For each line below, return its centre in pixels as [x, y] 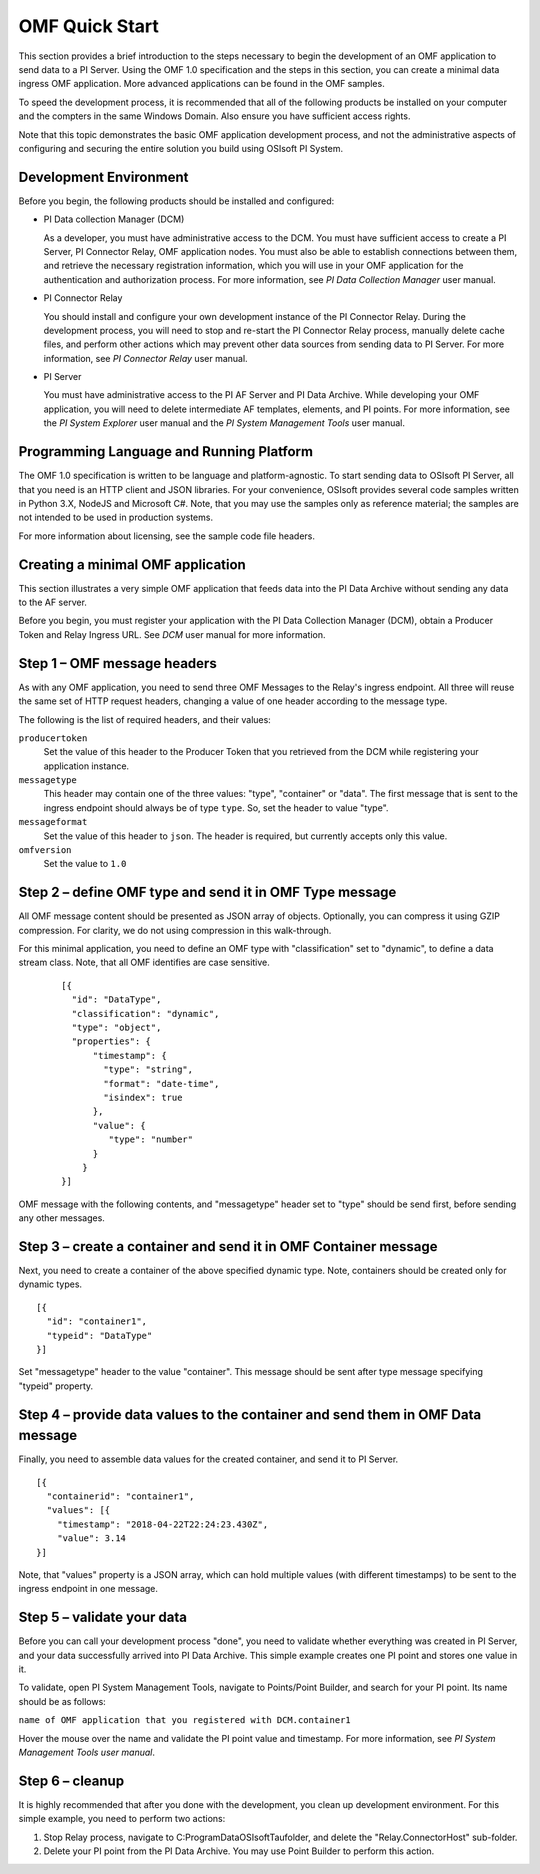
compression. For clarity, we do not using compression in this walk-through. [175, 930]
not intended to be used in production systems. [116, 517]
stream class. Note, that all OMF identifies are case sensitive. [144, 962]
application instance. [86, 766]
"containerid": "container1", [120, 1496]
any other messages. [61, 1218]
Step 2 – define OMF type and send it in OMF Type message [207, 892]
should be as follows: [62, 1701]
